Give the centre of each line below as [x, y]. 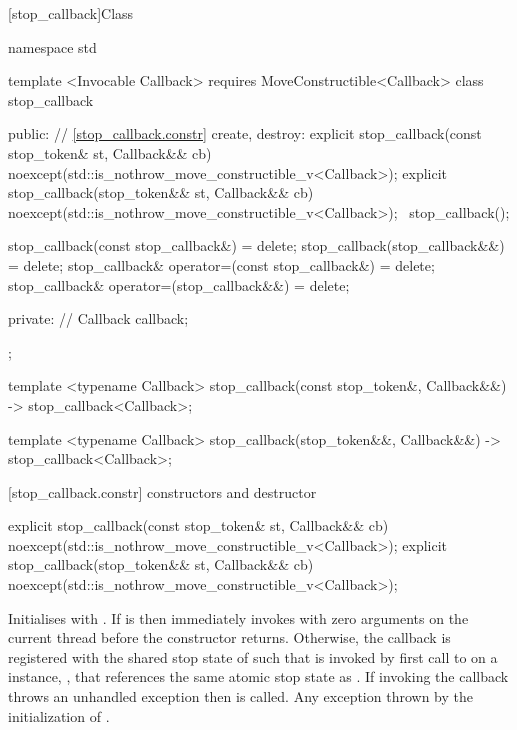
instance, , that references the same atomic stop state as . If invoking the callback [258, 676]
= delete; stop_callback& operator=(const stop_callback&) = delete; [221, 264]
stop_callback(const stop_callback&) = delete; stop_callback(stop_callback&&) [256, 245]
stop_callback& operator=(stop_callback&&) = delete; [179, 284]
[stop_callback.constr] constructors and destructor [162, 491]
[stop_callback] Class [71, 13]
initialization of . [59, 715]
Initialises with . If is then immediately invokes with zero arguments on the [238, 617]
